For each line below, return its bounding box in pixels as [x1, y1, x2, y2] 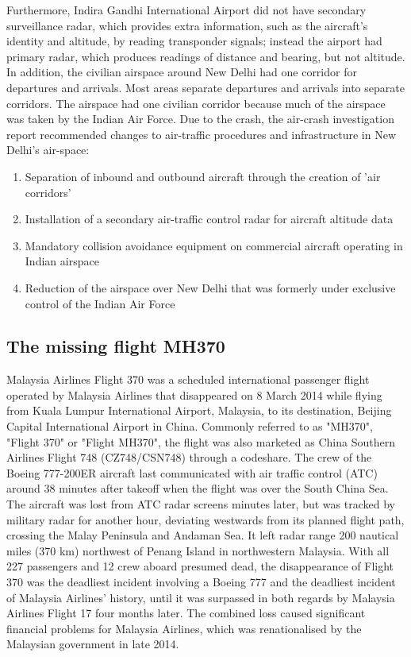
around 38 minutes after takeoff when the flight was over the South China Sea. [6, 480, 389, 497]
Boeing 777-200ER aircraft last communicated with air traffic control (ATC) [6, 464, 378, 481]
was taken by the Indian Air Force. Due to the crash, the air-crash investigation [6, 110, 394, 127]
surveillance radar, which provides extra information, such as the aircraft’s [6, 17, 368, 33]
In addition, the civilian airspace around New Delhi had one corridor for [6, 64, 357, 80]
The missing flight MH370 [6, 334, 225, 358]
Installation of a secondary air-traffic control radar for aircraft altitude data [25, 211, 394, 227]
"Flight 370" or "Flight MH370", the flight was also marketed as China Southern [6, 433, 395, 450]
